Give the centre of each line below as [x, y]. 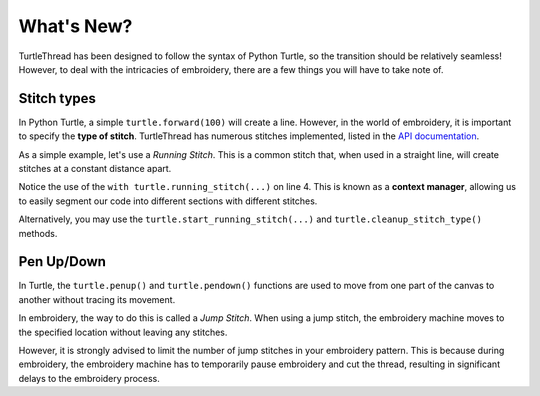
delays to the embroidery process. [89, 378]
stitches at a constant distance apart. [95, 169]
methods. [38, 233]
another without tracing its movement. [97, 299]
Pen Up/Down [62, 261]
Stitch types [57, 98]
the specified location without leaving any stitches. [123, 332]
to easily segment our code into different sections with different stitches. [168, 201]
